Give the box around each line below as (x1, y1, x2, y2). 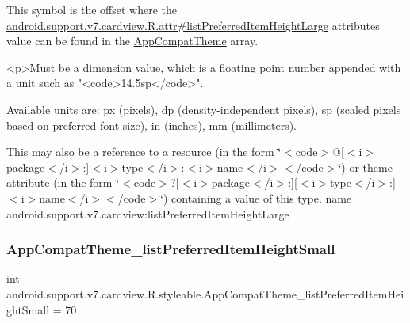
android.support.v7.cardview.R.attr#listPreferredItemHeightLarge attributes (6, 17, 380, 33)
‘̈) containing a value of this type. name (160, 189, 352, 206)
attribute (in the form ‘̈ (6, 174, 120, 191)
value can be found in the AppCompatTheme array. (6, 32, 259, 49)
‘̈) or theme (338, 158, 393, 175)
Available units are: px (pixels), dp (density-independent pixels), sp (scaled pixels (6, 101, 401, 117)
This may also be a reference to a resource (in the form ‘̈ (6, 143, 282, 160)
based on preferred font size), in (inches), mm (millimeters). (6, 116, 297, 133)
